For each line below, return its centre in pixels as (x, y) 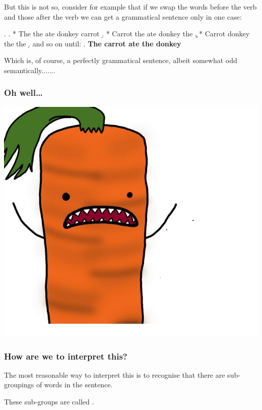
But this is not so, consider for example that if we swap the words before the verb (130, 7)
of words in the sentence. (74, 385)
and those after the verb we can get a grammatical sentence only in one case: (123, 16)
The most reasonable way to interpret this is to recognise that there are (115, 374)
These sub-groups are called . (49, 402)
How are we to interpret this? (66, 356)
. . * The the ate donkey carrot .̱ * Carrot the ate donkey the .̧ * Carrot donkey (127, 34)
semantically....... (30, 70)
